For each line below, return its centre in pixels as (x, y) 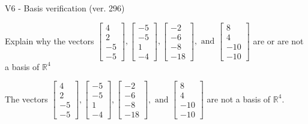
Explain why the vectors (50, 40)
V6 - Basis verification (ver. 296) (65, 8)
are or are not (278, 40)
